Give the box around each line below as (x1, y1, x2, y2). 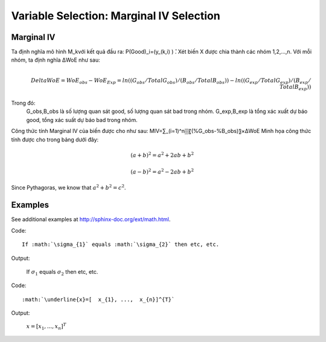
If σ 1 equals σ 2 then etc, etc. (26, 268, 98, 277)
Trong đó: (11, 99, 36, 106)
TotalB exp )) (280, 83, 312, 92)
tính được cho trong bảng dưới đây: (11, 136, 99, 143)
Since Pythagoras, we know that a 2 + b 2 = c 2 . (11, 183, 126, 192)
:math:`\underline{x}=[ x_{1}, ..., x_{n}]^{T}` (22, 296, 175, 303)
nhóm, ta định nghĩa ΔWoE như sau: (11, 56, 100, 63)
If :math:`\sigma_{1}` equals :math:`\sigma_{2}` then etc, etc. (22, 241, 220, 248)
